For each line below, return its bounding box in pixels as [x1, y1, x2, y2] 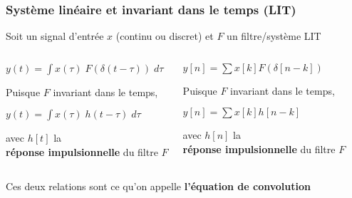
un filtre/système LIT [227, 28, 321, 43]
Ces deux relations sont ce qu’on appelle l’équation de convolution [6, 178, 311, 193]
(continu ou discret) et [115, 28, 214, 43]
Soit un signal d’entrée [6, 28, 104, 43]
